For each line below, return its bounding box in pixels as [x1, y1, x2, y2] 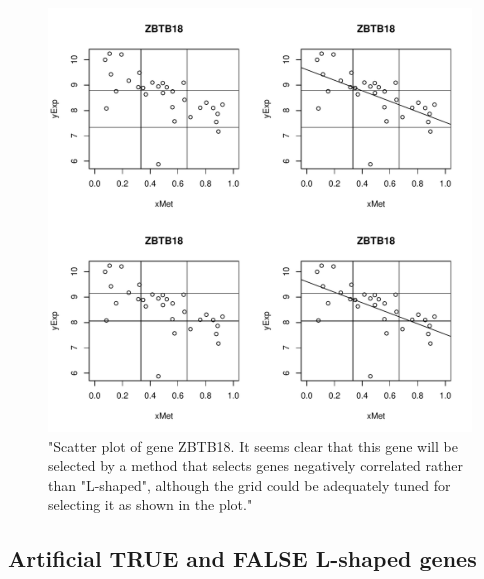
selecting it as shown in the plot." [48, 494, 253, 515]
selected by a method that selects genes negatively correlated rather [48, 455, 463, 476]
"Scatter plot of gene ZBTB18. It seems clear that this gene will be [48, 435, 458, 456]
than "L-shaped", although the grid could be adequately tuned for [48, 474, 451, 495]
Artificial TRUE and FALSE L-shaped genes [8, 543, 477, 574]
